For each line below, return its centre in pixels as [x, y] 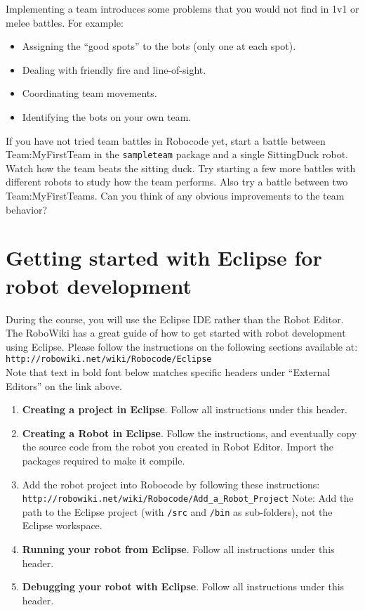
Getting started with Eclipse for [164, 258]
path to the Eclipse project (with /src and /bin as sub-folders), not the [177, 511]
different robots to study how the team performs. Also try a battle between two [177, 182]
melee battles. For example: [65, 22]
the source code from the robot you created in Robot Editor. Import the [178, 447]
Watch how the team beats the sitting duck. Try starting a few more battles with [181, 168]
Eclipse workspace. [62, 525]
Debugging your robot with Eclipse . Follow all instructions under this [183, 586]
